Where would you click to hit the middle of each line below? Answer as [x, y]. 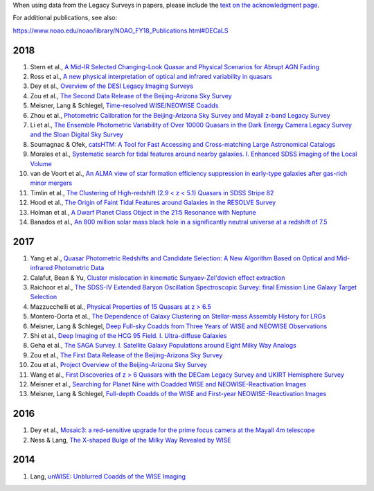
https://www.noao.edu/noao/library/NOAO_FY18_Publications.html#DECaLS [121, 30]
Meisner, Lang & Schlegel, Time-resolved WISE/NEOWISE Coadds [124, 106]
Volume [41, 163]
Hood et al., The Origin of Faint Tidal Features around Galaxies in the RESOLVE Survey [153, 203]
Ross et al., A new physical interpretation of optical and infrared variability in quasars [151, 77]
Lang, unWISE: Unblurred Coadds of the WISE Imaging [108, 476]
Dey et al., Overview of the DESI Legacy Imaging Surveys [112, 86]
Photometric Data [79, 268]
